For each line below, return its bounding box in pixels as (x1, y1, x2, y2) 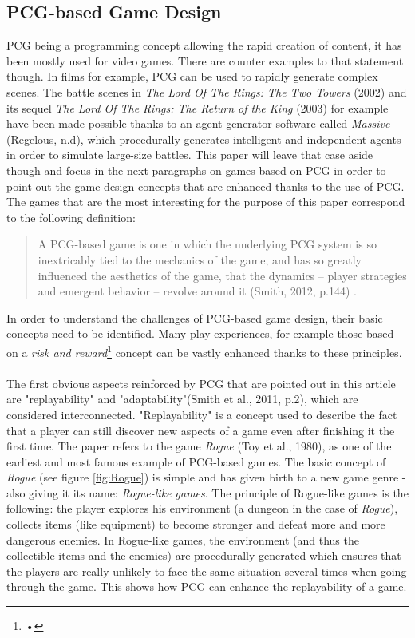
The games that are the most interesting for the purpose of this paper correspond (6, 193, 405, 210)
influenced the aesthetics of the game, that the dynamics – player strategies (38, 267, 407, 283)
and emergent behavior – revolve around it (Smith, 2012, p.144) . (38, 283, 357, 299)
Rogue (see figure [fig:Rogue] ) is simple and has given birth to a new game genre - (6, 469, 406, 485)
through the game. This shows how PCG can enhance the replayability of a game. (6, 578, 407, 595)
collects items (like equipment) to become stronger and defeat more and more (6, 516, 385, 533)
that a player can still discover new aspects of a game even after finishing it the (6, 422, 395, 438)
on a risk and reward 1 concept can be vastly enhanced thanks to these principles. (6, 341, 402, 360)
